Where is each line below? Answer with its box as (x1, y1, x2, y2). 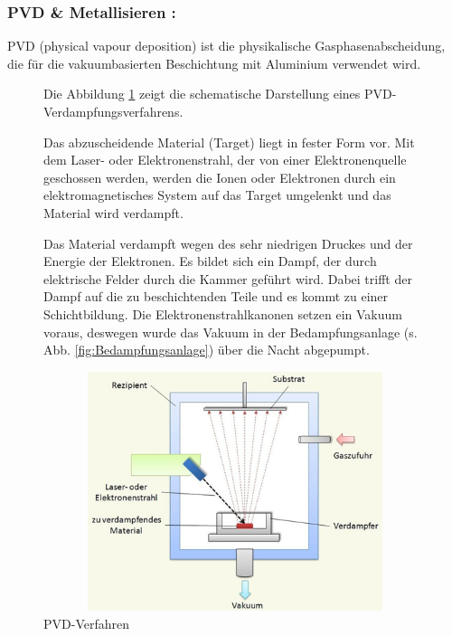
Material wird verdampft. (43, 203, 184, 222)
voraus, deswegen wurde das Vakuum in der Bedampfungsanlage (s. (43, 322, 418, 341)
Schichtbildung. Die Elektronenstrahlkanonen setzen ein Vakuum (43, 304, 402, 323)
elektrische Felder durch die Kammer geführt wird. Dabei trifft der (43, 269, 412, 288)
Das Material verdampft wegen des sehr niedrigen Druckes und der (43, 233, 413, 252)
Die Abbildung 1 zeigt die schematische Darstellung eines (43, 84, 361, 103)
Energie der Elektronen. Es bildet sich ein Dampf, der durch (43, 252, 377, 271)
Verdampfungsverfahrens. (43, 102, 184, 120)
